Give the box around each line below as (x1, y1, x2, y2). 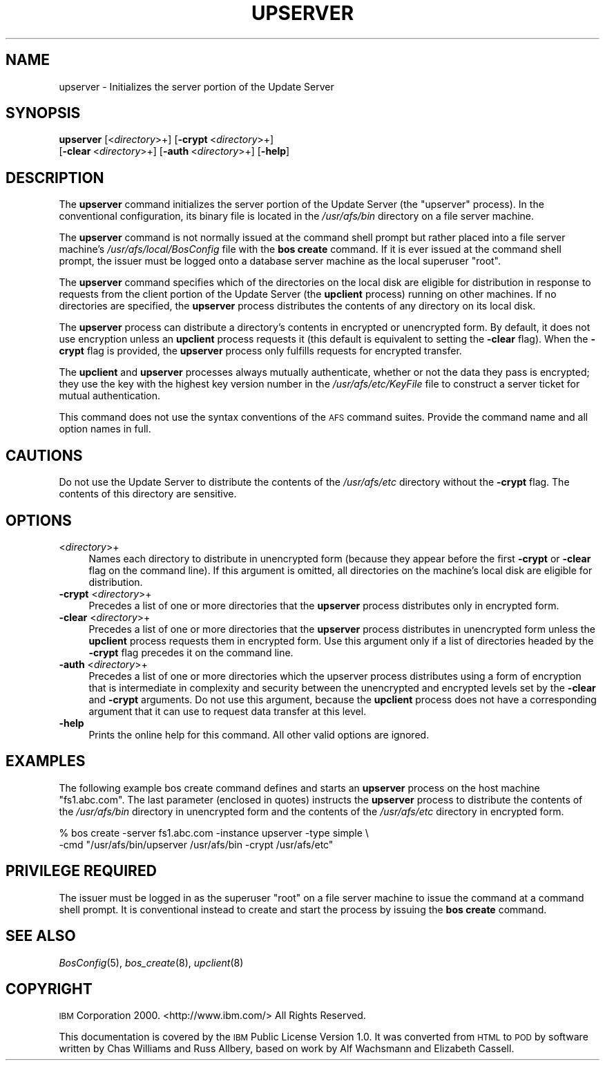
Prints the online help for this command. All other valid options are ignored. (88, 728, 430, 741)
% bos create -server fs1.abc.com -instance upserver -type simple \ (59, 826, 369, 839)
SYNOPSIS (6, 104, 81, 122)
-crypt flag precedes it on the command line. (88, 646, 294, 658)
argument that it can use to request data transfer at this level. (88, 705, 367, 717)
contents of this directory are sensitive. (59, 488, 237, 500)
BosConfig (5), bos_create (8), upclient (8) (59, 956, 244, 969)
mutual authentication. (59, 390, 161, 402)
